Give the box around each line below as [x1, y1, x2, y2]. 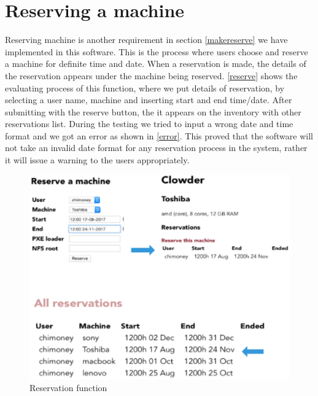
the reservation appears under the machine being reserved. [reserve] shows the [5, 69, 298, 82]
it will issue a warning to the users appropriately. [5, 153, 190, 166]
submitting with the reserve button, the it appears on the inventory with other [5, 105, 301, 118]
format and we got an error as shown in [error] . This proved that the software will [5, 129, 313, 142]
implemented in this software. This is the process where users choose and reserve [5, 45, 308, 58]
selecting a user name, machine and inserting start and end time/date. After [5, 93, 292, 106]
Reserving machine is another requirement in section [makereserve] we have [5, 33, 288, 46]
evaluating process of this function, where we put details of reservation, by [5, 81, 285, 94]
